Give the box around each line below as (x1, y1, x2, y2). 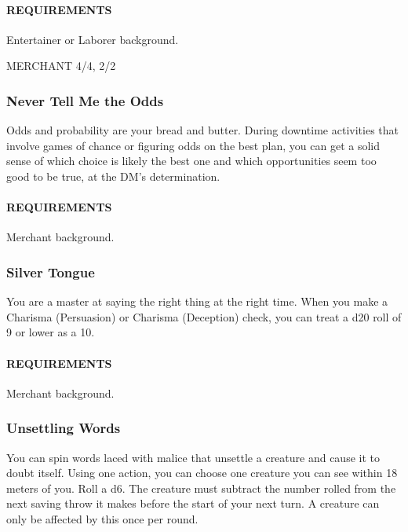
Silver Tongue (6, 262, 95, 281)
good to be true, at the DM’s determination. (6, 167, 220, 184)
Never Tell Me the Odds (6, 90, 164, 110)
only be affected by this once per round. (6, 510, 199, 526)
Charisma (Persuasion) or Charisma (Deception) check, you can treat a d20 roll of (6, 308, 402, 325)
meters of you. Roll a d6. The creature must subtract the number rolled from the (6, 479, 396, 496)
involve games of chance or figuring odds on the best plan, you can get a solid (6, 137, 380, 153)
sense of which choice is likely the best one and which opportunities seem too (6, 152, 377, 169)
